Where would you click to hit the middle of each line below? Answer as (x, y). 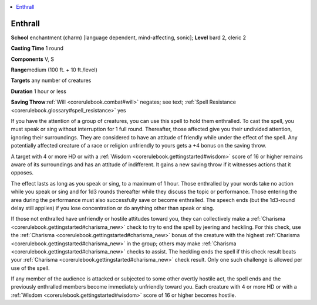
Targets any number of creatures (51, 80)
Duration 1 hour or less (39, 91)
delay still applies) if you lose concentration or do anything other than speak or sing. (112, 208)
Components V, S (32, 59)
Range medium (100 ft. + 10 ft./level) (54, 70)
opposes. (22, 173)
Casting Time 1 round (37, 48)
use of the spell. (30, 268)
